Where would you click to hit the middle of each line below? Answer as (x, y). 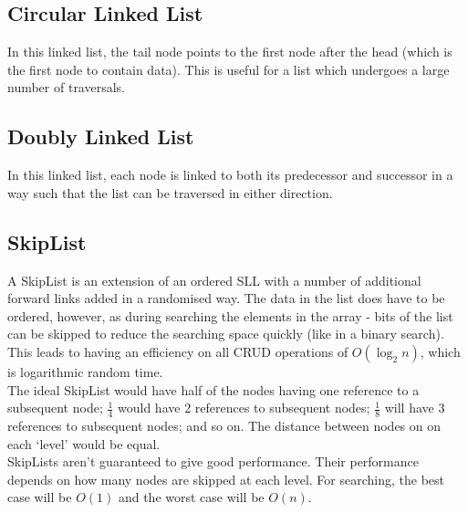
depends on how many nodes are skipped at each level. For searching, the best (226, 479)
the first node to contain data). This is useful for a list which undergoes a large (229, 69)
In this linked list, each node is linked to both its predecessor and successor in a (230, 175)
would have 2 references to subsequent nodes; (244, 408)
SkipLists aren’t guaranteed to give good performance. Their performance (213, 461)
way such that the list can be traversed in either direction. (170, 192)
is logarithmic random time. (85, 371)
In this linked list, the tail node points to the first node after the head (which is (230, 52)
